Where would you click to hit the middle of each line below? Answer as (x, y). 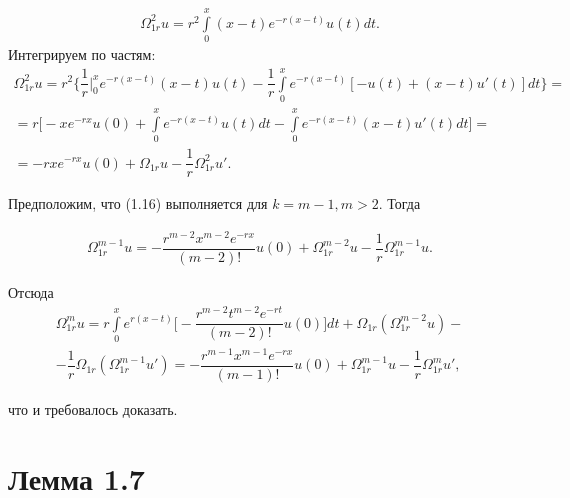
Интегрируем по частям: (82, 54)
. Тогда (399, 203)
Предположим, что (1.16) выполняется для (138, 203)
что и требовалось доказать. (93, 409)
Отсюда (31, 291)
